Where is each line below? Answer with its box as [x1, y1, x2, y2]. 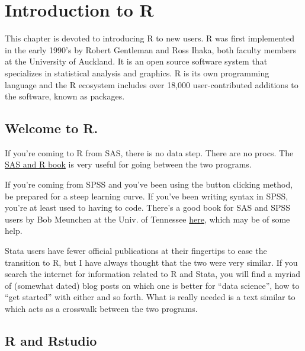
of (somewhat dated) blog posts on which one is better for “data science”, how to [5, 279, 300, 291]
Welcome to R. [5, 119, 98, 137]
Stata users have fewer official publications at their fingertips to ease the [5, 244, 267, 257]
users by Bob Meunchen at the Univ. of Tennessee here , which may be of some [5, 212, 290, 225]
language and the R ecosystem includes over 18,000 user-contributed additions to [5, 78, 298, 91]
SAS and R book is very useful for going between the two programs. [5, 158, 252, 170]
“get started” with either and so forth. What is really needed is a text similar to [5, 291, 296, 303]
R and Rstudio [5, 331, 97, 349]
